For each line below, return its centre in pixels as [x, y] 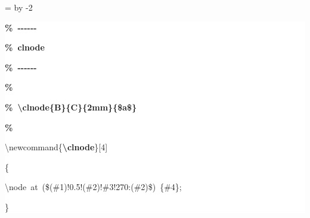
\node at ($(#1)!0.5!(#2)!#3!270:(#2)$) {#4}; [93, 187]
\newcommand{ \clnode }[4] [56, 147]
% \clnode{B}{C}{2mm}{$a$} [71, 107]
